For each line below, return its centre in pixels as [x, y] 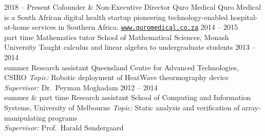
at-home [17, 27]
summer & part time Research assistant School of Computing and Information [128, 97]
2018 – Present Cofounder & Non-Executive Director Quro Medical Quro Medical [132, 7]
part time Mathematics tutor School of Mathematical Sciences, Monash [117, 37]
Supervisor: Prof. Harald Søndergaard [64, 128]
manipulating [25, 117]
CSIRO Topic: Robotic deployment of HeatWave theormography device [116, 77]
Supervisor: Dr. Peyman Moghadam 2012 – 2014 [81, 87]
